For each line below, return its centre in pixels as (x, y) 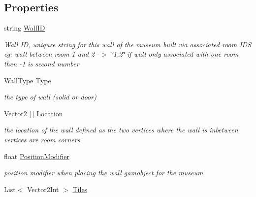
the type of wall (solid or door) (50, 97)
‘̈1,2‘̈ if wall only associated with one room (175, 54)
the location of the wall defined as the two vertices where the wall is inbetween (121, 130)
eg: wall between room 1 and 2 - (52, 54)
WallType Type (28, 80)
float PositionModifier (37, 156)
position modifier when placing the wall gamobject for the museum (104, 173)
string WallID (25, 28)
